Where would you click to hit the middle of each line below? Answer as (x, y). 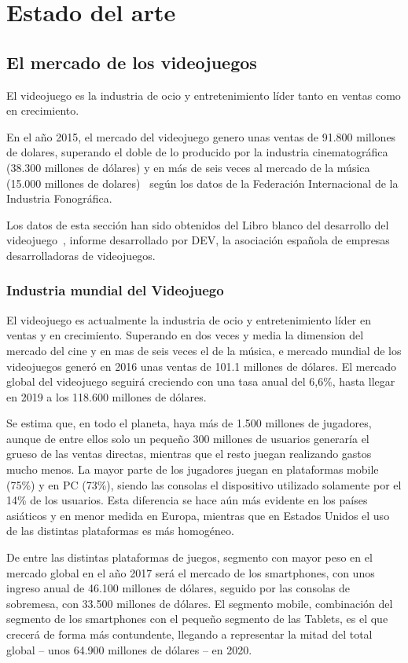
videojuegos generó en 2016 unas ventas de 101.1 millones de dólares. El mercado (202, 366)
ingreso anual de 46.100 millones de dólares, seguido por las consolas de (178, 588)
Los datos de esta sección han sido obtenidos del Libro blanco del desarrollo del (198, 224)
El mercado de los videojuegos (132, 62)
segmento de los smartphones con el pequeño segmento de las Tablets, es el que (197, 619)
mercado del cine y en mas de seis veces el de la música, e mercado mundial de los (204, 350)
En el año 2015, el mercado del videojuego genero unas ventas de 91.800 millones (201, 136)
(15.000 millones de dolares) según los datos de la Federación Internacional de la (202, 183)
